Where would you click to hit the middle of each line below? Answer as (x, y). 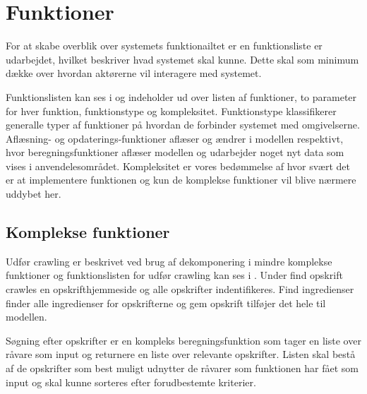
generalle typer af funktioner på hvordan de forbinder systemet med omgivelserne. (183, 125)
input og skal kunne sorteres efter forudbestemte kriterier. (131, 382)
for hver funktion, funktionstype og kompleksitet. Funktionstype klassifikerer (171, 111)
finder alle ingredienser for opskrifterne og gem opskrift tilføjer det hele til (166, 303)
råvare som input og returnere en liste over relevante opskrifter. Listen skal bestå (181, 354)
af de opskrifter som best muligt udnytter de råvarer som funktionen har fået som (182, 368)
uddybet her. (34, 194)
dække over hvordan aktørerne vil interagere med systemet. (134, 73)
